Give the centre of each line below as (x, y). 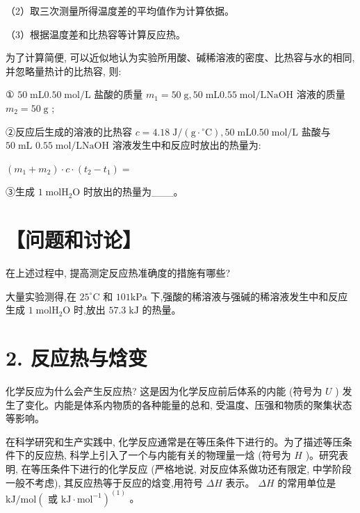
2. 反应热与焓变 (76, 358)
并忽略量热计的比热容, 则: (64, 71)
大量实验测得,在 (41, 296)
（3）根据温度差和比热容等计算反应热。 (96, 34)
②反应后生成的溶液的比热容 (69, 131)
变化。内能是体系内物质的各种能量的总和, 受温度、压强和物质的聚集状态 (188, 404)
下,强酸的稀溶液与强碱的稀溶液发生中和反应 (249, 296)
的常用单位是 (307, 482)
